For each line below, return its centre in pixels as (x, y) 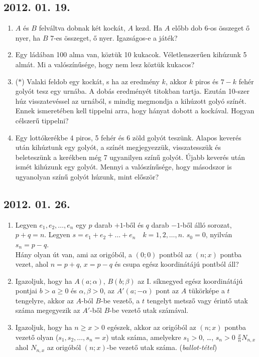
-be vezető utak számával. (149, 310)
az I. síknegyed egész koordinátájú (190, 281)
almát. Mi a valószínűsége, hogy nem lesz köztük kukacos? (105, 64)
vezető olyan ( (37, 337)
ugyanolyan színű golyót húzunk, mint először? (87, 176)
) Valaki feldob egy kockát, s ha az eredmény (91, 81)
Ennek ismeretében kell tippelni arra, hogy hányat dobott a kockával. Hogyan (135, 111)
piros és (207, 81)
